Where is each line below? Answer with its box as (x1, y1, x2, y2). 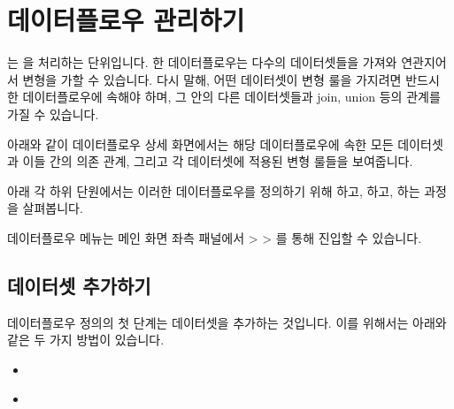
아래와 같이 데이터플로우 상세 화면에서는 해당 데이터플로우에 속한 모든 (7, 134, 394, 153)
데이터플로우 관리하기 (7, 2, 245, 38)
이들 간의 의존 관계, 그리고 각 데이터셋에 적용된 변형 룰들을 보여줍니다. (22, 152, 413, 170)
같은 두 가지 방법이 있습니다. (7, 330, 165, 349)
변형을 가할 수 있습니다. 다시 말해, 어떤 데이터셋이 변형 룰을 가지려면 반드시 (22, 70, 440, 88)
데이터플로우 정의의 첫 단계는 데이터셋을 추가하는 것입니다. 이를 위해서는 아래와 (7, 313, 447, 331)
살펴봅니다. (22, 199, 83, 217)
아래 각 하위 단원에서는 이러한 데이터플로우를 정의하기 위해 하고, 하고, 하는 (7, 181, 420, 200)
